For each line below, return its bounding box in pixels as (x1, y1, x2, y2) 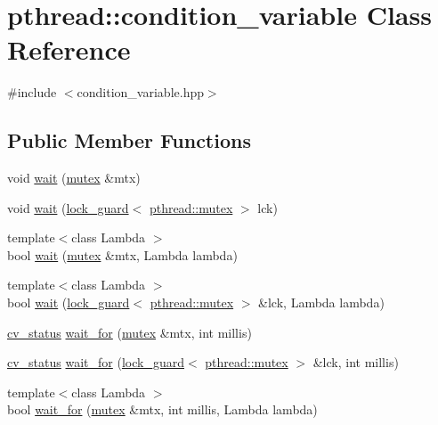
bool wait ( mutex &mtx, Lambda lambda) (7, 245, 238, 264)
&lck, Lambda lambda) (258, 293, 385, 312)
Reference (7, 31, 131, 68)
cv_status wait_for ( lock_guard (7, 353, 184, 372)
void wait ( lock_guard (7, 198, 129, 217)
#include (7, 83, 57, 102)
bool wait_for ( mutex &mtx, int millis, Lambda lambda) (7, 400, 318, 419)
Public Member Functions (7, 127, 251, 154)
